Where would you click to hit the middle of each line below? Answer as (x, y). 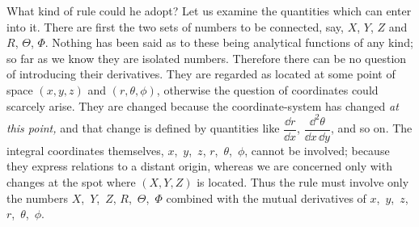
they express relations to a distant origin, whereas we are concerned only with (199, 166)
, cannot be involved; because (317, 150)
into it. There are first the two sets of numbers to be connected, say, (175, 26)
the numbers (37, 198)
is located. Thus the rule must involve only (303, 181)
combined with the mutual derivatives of (266, 198)
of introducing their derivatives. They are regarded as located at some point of (201, 74)
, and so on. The (371, 128)
